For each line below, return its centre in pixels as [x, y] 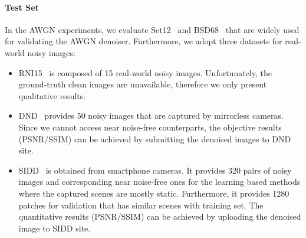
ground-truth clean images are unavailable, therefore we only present [143, 84]
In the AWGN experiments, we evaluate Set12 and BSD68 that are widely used [152, 29]
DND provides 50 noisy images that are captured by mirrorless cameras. [151, 115]
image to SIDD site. [55, 228]
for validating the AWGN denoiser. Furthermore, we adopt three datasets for [144, 41]
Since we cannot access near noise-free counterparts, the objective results [150, 127]
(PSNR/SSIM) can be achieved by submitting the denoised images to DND [155, 138]
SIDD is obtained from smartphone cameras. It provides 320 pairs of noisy [155, 170]
